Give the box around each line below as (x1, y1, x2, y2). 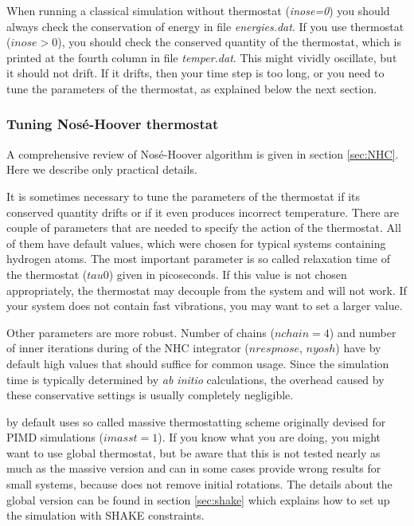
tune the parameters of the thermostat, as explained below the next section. (6, 80, 377, 96)
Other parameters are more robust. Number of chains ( (6, 324, 275, 340)
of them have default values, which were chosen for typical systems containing (6, 234, 386, 251)
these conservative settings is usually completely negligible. (6, 387, 294, 403)
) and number (329, 324, 396, 340)
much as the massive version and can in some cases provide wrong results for (6, 460, 381, 477)
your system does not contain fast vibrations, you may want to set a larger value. (6, 297, 403, 314)
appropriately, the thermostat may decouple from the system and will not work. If (6, 281, 407, 298)
